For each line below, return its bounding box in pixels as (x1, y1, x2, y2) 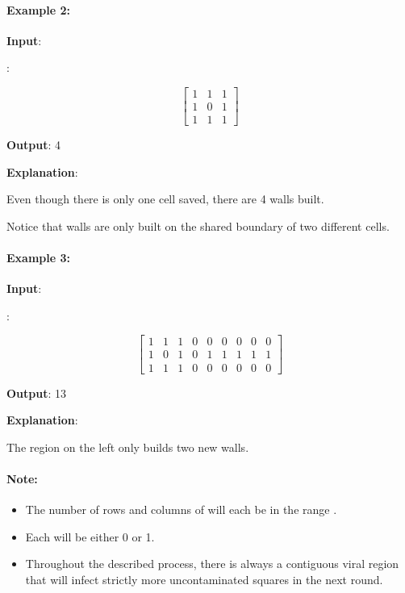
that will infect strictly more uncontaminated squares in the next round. (25, 570, 383, 587)
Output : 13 (6, 384, 67, 401)
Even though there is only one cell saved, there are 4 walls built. (6, 190, 324, 207)
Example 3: (6, 249, 70, 266)
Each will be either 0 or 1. (25, 528, 155, 545)
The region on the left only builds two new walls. (6, 438, 249, 455)
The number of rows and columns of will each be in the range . (25, 501, 337, 518)
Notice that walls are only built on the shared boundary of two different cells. (6, 217, 390, 234)
